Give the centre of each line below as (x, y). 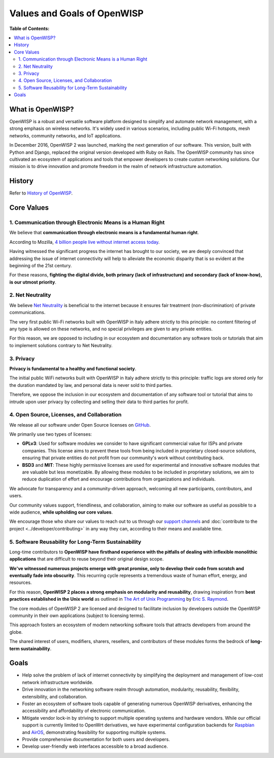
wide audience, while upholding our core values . (61, 512)
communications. (27, 313)
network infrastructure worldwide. (58, 682)
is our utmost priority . (33, 282)
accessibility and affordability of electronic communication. (84, 711)
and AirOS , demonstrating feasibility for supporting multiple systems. (94, 732)
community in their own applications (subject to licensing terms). (77, 615)
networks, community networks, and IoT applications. (65, 135)
